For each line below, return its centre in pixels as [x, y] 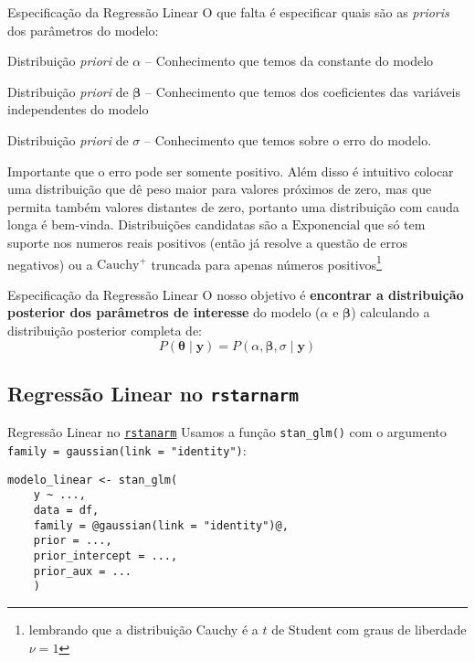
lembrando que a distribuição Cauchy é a [143, 629]
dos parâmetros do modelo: [83, 30]
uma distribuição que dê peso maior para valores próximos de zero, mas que [220, 189]
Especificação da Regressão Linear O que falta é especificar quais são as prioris [228, 12]
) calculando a [391, 312]
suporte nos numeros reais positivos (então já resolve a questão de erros [207, 242]
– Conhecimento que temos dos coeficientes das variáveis [303, 91]
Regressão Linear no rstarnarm [153, 393]
